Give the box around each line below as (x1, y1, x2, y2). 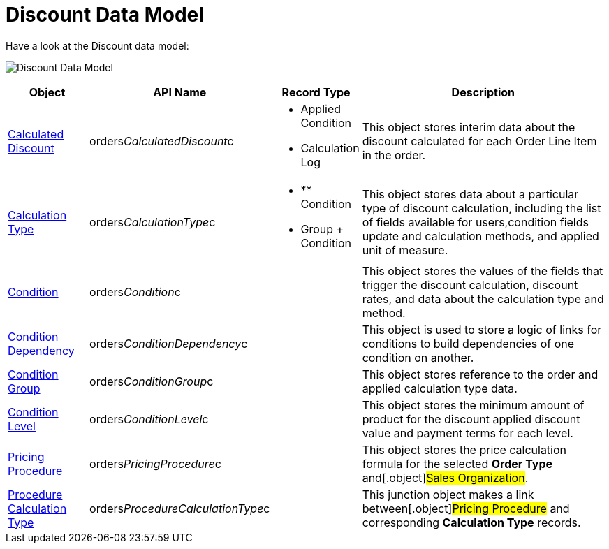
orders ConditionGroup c (89, 374, 214, 388)
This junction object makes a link (362, 487, 534, 502)
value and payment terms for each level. (362, 425, 573, 440)
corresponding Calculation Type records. (362, 515, 581, 529)
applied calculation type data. (362, 381, 518, 395)
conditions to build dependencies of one (362, 336, 575, 351)
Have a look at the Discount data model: (6, 39, 189, 52)
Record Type (281, 85, 351, 99)
